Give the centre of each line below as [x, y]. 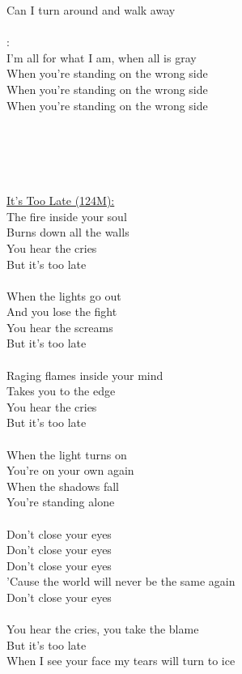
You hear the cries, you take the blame [103, 629]
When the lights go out [64, 295]
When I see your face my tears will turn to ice [121, 661]
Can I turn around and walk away [91, 10]
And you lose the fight [62, 311]
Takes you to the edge [61, 391]
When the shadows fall [63, 486]
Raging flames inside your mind [85, 375]
